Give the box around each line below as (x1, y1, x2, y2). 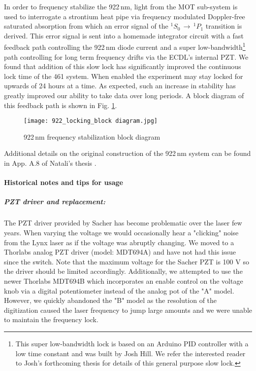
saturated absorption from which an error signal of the (4, 21, 168, 31)
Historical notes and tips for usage (4, 177, 123, 187)
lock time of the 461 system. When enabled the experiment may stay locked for (4, 71, 243, 81)
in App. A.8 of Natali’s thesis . (4, 158, 96, 168)
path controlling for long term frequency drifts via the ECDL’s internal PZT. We (4, 51, 249, 62)
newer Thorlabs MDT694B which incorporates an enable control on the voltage (4, 275, 243, 286)
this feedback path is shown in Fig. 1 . (4, 100, 117, 110)
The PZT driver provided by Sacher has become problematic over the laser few (4, 218, 242, 228)
